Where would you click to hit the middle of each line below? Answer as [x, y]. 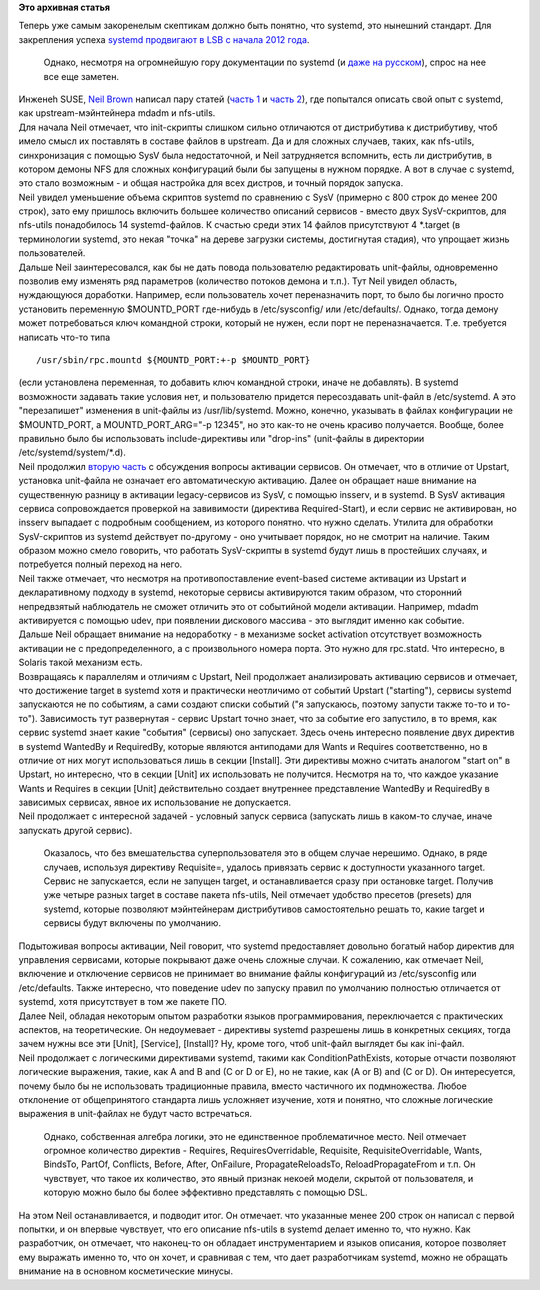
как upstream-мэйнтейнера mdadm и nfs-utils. [117, 113]
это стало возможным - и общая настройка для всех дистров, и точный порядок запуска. [211, 183]
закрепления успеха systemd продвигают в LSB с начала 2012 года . [164, 39]
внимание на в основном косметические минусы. [126, 1271]
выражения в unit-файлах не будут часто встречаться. [135, 1114]
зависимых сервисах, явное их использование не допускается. [155, 802]
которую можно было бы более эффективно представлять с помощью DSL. [206, 1192]
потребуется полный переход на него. [100, 564]
